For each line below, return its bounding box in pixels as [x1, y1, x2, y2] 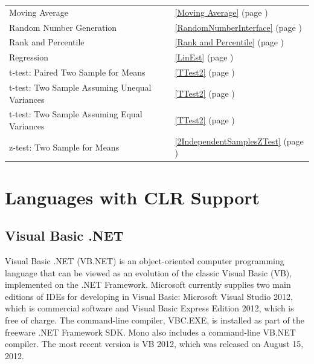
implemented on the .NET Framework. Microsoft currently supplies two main [5, 278, 291, 291]
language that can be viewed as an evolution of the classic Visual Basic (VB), [5, 266, 292, 279]
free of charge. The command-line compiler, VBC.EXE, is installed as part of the [5, 314, 305, 327]
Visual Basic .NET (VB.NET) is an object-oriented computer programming [5, 255, 284, 267]
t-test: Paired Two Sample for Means [9, 66, 146, 79]
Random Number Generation [9, 21, 117, 33]
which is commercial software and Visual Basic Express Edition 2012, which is [5, 302, 294, 314]
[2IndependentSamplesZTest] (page [175, 134, 304, 147]
